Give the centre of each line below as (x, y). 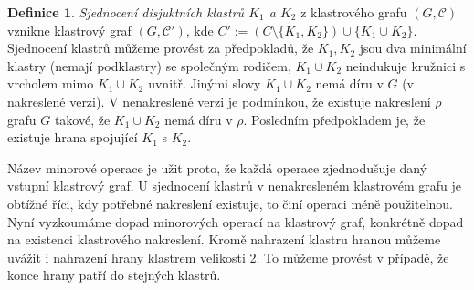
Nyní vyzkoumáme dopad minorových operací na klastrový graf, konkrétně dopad (236, 221)
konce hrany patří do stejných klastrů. (114, 275)
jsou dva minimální (413, 48)
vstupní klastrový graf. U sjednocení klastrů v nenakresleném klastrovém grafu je (234, 186)
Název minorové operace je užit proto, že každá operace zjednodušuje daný (217, 167)
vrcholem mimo (51, 83)
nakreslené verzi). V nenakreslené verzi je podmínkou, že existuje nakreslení (219, 101)
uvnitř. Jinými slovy (205, 83)
